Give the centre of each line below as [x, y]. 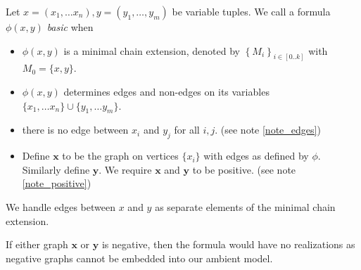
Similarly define [56, 169]
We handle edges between [61, 207]
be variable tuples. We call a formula [251, 11]
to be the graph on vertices [120, 156]
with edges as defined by [256, 156]
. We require [125, 169]
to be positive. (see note [244, 169]
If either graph [37, 244]
